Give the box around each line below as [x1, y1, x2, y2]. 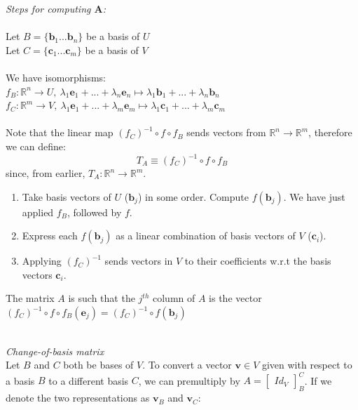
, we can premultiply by [138, 373, 240, 388]
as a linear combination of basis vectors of [116, 228, 296, 243]
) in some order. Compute [137, 189, 249, 204]
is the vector [209, 291, 262, 305]
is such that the [68, 291, 135, 305]
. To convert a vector [142, 357, 232, 372]
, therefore [308, 125, 352, 140]
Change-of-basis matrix [6, 343, 104, 358]
